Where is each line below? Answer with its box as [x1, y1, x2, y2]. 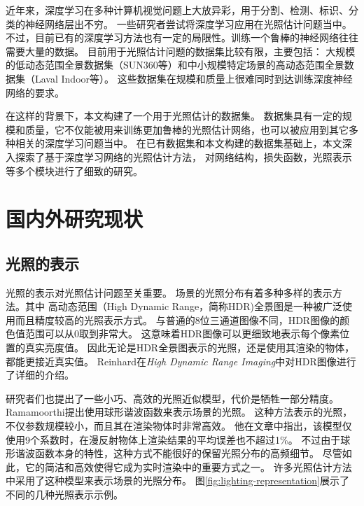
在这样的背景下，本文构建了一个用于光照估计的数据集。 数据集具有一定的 [6, 108, 342, 123]
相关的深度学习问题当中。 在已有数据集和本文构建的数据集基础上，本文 [15, 136, 342, 150]
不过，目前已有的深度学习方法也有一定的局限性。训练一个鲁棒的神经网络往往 [6, 30, 358, 45]
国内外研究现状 [6, 204, 143, 233]
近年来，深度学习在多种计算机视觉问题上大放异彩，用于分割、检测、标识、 [6, 3, 349, 17]
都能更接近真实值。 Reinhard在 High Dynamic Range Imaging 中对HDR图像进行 [6, 353, 356, 368]
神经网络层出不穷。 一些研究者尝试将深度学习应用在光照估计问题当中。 [24, 16, 352, 31]
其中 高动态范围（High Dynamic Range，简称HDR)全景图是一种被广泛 [24, 299, 343, 314]
